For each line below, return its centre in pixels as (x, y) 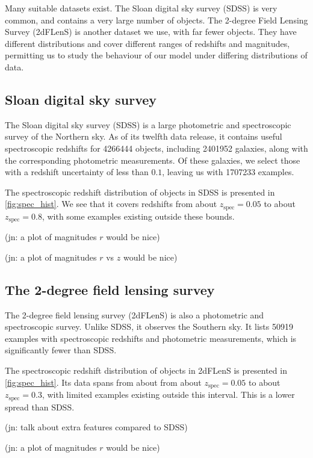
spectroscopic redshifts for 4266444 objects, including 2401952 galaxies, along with (156, 148)
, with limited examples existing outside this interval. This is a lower (168, 395)
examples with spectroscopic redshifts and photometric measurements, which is (151, 338)
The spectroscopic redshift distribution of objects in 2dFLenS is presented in (146, 370)
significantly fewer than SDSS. (61, 350)
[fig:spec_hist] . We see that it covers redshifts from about (111, 204)
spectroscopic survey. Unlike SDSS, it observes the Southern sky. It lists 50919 (149, 326)
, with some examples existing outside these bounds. (138, 216)
